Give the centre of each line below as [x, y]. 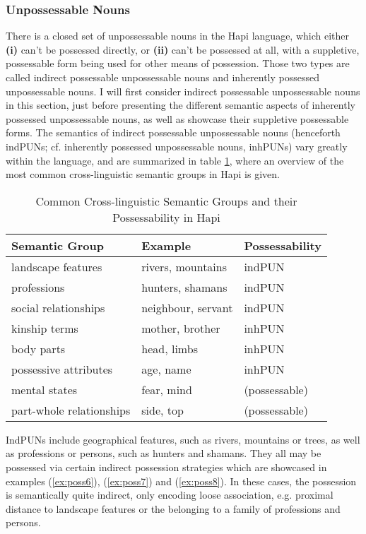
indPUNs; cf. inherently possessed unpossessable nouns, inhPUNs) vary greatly [177, 146]
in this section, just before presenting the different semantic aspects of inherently [181, 105]
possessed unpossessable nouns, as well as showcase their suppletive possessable [177, 118]
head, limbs [170, 348]
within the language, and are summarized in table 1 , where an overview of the [175, 160]
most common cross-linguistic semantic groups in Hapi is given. [143, 174]
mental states [45, 389]
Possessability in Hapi [166, 217]
